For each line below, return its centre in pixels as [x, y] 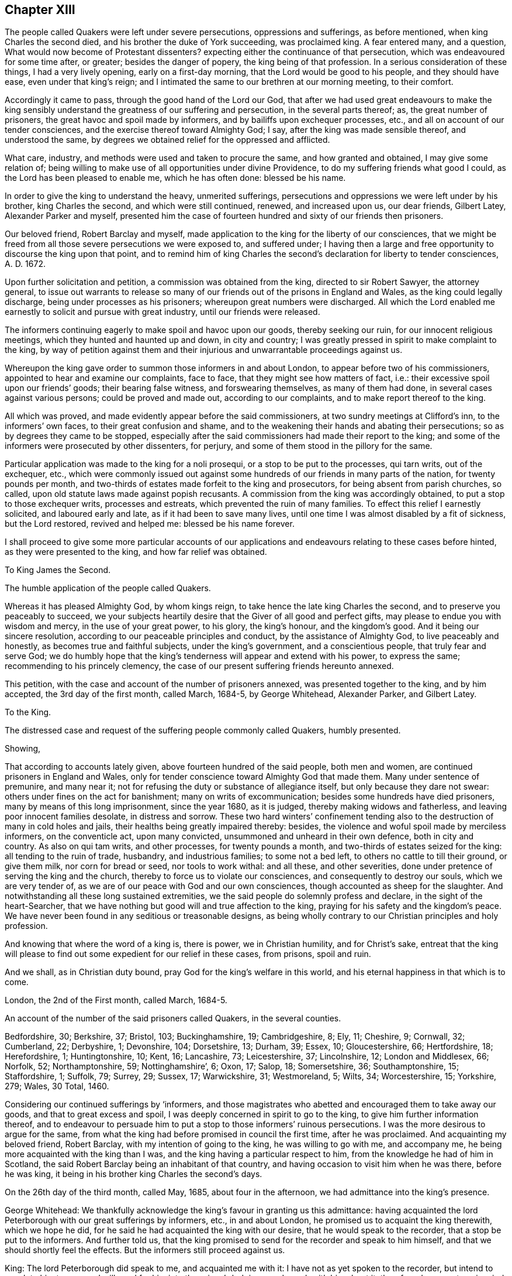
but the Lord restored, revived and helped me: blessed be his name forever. [150, 524]
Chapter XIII [40, 10]
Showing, [23, 749]
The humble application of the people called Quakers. [108, 588]
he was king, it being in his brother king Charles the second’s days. [134, 1174]
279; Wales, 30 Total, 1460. [57, 1086]
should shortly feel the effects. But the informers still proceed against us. [145, 1250]
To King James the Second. [58, 570]
